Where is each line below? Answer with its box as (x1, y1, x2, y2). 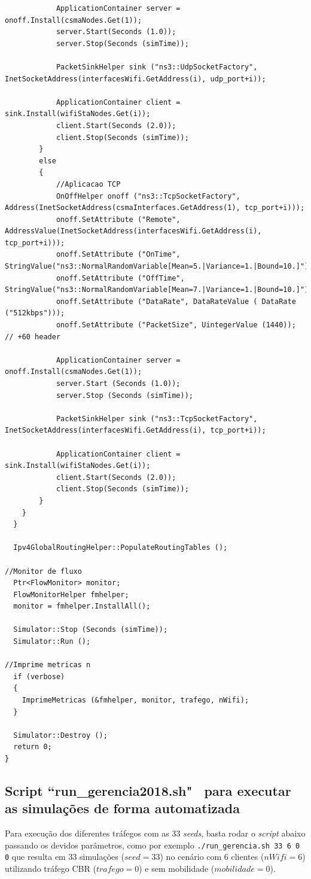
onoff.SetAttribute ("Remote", (56, 215, 181, 224)
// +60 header (5, 332, 61, 341)
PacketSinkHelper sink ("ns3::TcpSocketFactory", (56, 414, 258, 423)
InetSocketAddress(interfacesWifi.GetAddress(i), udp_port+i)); (5, 74, 266, 83)
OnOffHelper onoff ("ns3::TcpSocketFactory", (56, 191, 240, 200)
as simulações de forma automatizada (5, 799, 240, 817)
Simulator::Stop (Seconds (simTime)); (13, 625, 168, 634)
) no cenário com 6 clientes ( (160, 850, 264, 863)
